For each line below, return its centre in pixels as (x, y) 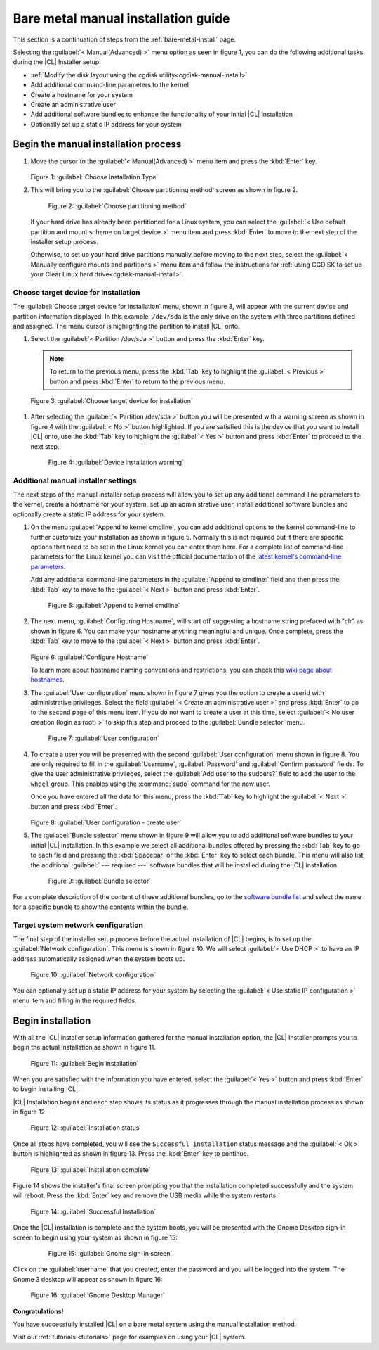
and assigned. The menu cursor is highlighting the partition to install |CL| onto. (126, 326)
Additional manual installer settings (75, 480)
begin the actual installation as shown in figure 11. (84, 1047)
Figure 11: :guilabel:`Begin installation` (85, 1063)
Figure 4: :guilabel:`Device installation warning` (116, 462)
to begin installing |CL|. (46, 1089)
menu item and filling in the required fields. (75, 1000)
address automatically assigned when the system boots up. (99, 959)
